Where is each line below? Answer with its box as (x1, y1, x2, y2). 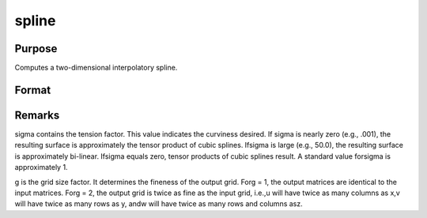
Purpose (14, 42, 58, 55)
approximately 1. (14, 163, 68, 172)
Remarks (14, 108, 60, 122)
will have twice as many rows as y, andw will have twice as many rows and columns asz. (14, 199, 304, 209)
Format (14, 83, 51, 96)
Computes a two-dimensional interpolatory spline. (14, 63, 178, 73)
